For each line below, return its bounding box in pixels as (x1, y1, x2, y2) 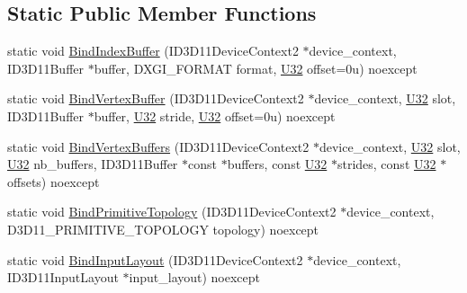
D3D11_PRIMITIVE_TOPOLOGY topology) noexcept (7, 219, 319, 238)
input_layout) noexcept (129, 268, 261, 287)
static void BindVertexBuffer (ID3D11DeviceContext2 (7, 89, 304, 108)
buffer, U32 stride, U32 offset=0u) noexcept (94, 106, 336, 125)
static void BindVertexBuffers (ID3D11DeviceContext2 (7, 137, 310, 155)
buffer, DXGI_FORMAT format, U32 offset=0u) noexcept (94, 58, 418, 77)
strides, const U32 (337, 155, 436, 173)
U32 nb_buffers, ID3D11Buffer (7, 155, 178, 173)
